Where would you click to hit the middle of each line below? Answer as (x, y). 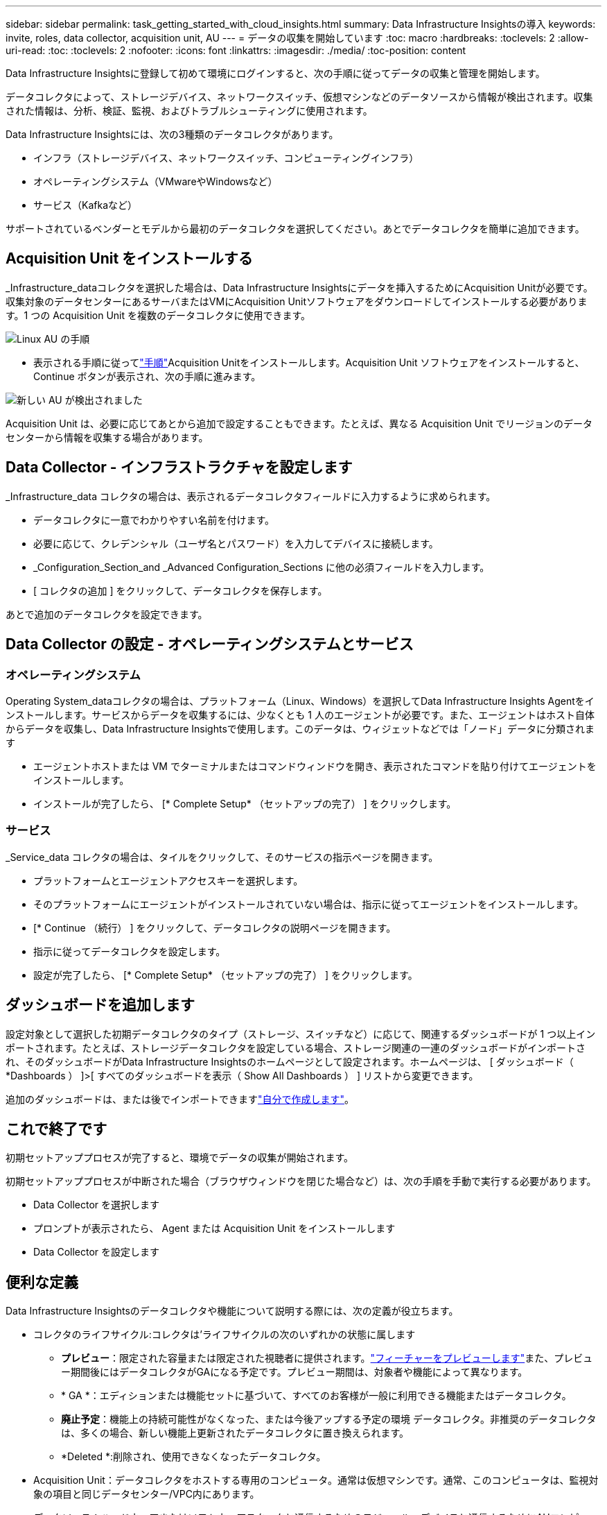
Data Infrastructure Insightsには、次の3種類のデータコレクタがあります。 (172, 134)
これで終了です (56, 1129)
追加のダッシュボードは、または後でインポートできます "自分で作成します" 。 (180, 1099)
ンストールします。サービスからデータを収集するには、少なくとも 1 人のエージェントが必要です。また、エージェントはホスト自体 (300, 714)
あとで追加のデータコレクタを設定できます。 (107, 614)
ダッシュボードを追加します (100, 1005)
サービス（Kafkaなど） (85, 205)
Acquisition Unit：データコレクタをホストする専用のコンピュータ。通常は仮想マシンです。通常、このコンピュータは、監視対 (316, 1480)
